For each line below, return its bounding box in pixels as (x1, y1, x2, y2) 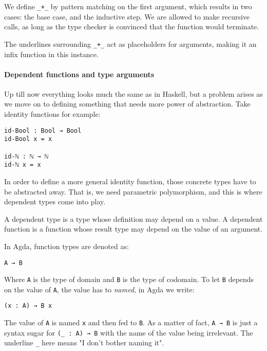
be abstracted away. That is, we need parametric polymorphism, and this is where (4, 186, 262, 197)
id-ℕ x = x (4, 161, 41, 169)
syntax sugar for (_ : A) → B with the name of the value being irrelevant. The (4, 327, 253, 338)
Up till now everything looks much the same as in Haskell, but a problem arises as (4, 88, 263, 99)
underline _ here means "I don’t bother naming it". (4, 337, 164, 348)
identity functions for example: (4, 109, 101, 119)
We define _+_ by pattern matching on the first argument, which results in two (4, 1, 252, 11)
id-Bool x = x (4, 135, 52, 143)
